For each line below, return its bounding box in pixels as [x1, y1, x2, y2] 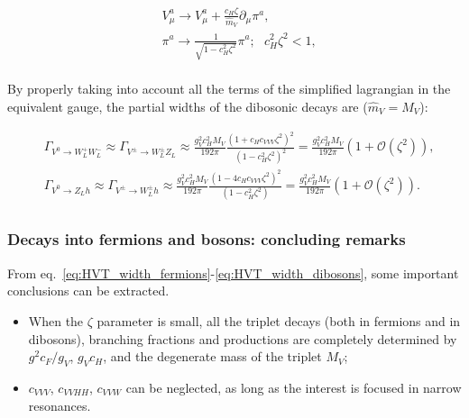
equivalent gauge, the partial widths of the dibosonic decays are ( [7, 96, 368, 115]
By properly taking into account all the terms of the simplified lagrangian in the [7, 79, 451, 98]
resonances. [28, 395, 91, 414]
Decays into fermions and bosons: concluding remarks [7, 228, 406, 250]
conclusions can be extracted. [7, 281, 170, 300]
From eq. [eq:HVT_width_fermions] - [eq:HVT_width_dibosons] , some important [7, 263, 459, 282]
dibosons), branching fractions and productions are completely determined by [28, 329, 457, 348]
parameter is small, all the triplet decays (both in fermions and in [97, 311, 461, 330]
